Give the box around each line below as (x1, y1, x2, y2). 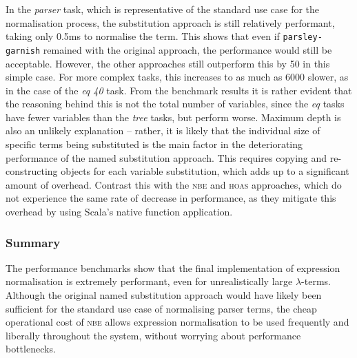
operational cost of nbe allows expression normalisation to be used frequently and (6, 315, 349, 329)
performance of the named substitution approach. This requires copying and (6, 150, 327, 165)
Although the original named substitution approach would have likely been (6, 288, 322, 302)
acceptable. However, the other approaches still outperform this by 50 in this (6, 56, 330, 70)
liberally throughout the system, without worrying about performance (6, 328, 301, 342)
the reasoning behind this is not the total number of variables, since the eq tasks (6, 96, 345, 111)
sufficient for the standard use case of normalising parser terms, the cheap (6, 301, 317, 315)
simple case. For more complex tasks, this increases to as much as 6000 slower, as (6, 70, 349, 84)
